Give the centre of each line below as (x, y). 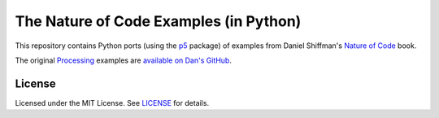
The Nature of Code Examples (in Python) (158, 21)
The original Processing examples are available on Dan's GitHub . (123, 60)
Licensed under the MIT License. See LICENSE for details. (112, 103)
